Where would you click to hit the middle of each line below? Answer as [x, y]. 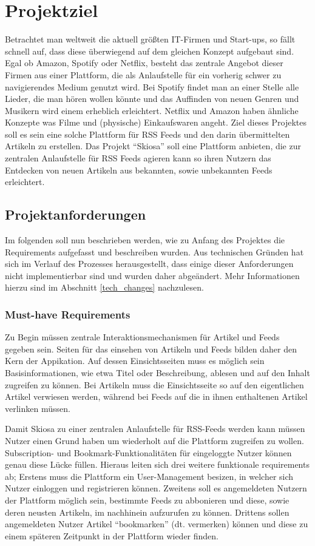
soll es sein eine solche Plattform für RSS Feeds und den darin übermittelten [147, 134]
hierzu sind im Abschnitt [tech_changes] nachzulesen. [104, 287]
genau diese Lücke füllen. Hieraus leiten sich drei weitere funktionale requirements [157, 464]
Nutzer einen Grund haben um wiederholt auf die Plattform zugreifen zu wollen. [154, 440]
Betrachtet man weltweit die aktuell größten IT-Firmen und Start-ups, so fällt [150, 39]
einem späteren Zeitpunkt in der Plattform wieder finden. [112, 535]
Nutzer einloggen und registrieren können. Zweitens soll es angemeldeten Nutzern [156, 488]
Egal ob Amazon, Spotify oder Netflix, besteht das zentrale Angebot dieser [144, 63]
